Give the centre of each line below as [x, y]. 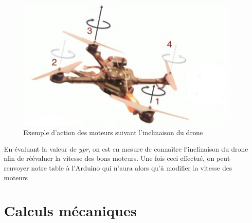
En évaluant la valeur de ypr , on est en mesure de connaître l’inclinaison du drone [126, 148]
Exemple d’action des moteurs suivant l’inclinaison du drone [113, 132]
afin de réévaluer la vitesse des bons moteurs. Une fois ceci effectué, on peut [117, 158]
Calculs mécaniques [71, 211]
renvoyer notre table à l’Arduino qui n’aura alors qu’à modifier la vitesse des [118, 167]
